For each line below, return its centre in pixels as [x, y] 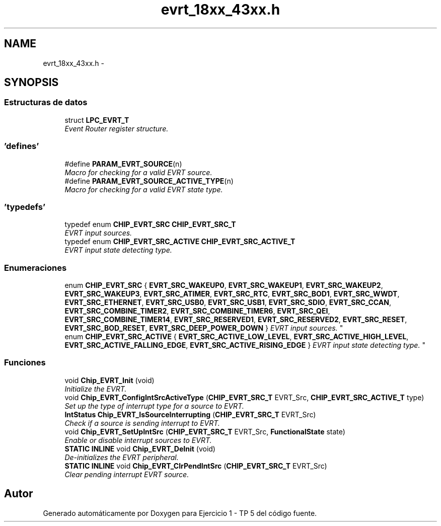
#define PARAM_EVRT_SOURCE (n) [123, 164]
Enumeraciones [35, 268]
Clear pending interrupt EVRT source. [127, 474]
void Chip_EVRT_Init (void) [109, 380]
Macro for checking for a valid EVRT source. [138, 172]
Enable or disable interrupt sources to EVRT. [138, 440]
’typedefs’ [25, 207]
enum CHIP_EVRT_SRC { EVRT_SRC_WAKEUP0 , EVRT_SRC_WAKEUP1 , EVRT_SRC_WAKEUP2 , [224, 285]
